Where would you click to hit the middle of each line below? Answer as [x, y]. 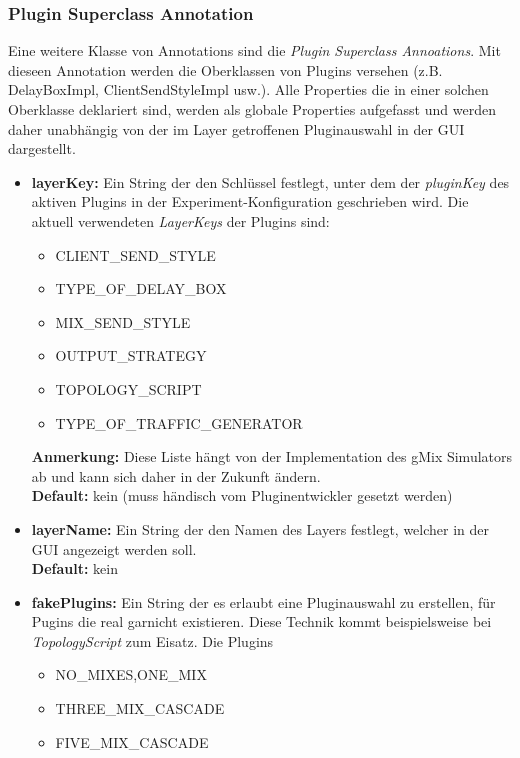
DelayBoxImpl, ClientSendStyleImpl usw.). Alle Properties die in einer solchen [248, 89]
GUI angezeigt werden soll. [114, 548]
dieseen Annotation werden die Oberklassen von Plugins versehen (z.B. [225, 69]
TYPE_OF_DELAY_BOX [141, 288]
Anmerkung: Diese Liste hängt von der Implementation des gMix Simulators [272, 456]
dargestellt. [42, 148]
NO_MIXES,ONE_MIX [131, 674]
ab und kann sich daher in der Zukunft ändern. [176, 475]
